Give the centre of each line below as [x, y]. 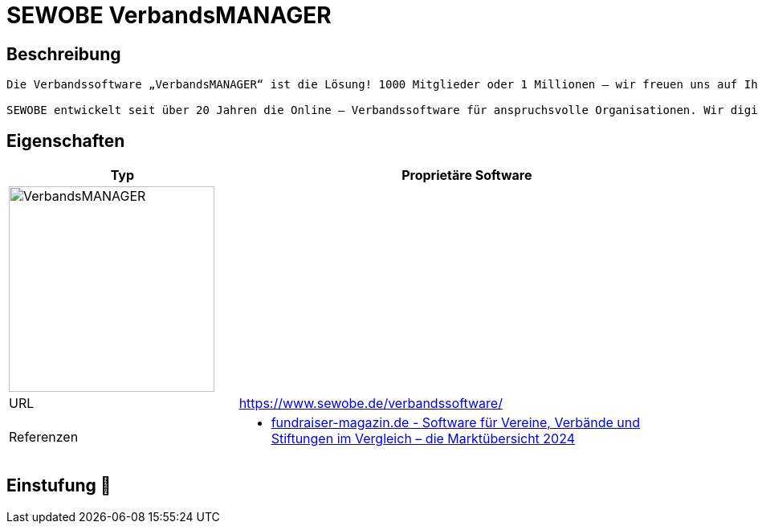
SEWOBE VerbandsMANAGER [169, 15]
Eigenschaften [66, 141]
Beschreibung [64, 54]
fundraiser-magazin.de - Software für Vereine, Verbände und [455, 423]
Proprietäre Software [467, 175]
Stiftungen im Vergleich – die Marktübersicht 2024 [423, 439]
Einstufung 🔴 [59, 486]
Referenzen [44, 437]
